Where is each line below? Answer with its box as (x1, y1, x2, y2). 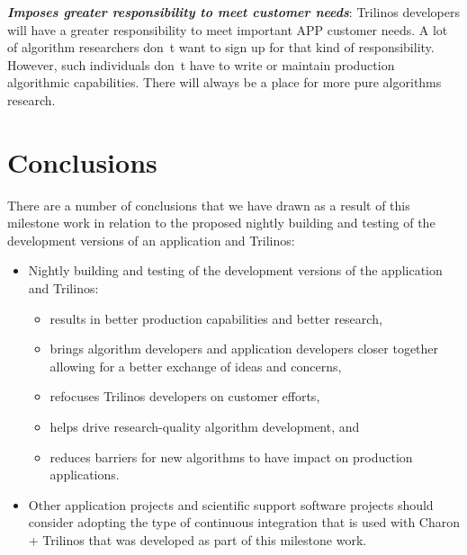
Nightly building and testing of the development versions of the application (28, 261, 443, 280)
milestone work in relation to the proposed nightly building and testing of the (7, 213, 436, 232)
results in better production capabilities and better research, (49, 309, 382, 327)
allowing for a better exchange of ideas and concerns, (49, 356, 342, 375)
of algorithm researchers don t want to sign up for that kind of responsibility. (7, 38, 435, 57)
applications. (49, 465, 120, 484)
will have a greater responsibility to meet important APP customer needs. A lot (7, 20, 448, 39)
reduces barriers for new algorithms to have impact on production (49, 447, 413, 466)
